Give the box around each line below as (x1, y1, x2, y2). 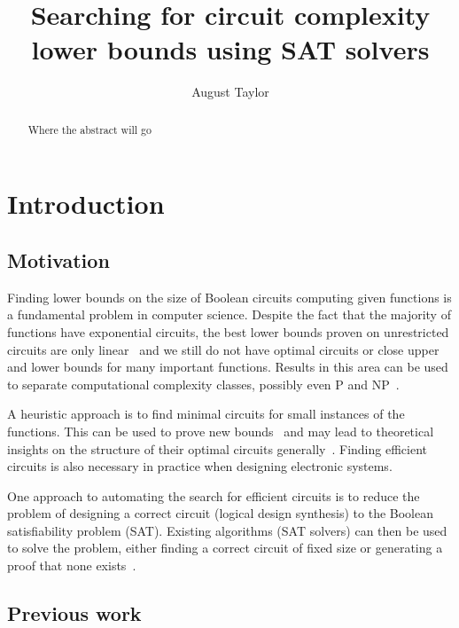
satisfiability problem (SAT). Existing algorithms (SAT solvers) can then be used (7, 521, 447, 539)
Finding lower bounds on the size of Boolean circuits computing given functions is (7, 287, 452, 306)
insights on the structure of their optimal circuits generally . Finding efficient (7, 439, 428, 458)
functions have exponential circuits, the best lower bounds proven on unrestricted (7, 322, 449, 341)
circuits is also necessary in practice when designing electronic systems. (7, 457, 393, 475)
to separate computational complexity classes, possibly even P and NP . (7, 374, 400, 393)
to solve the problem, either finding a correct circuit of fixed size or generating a (7, 538, 443, 557)
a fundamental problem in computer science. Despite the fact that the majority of (7, 305, 451, 324)
